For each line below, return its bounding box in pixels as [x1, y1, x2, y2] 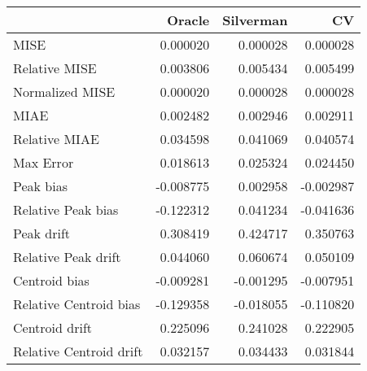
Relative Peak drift [13, 247, 121, 266]
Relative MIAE [13, 129, 99, 148]
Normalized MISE [13, 82, 116, 101]
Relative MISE [13, 59, 97, 77]
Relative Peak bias [13, 200, 119, 219]
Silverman [222, 11, 288, 29]
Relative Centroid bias [13, 295, 141, 313]
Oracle [167, 11, 210, 29]
